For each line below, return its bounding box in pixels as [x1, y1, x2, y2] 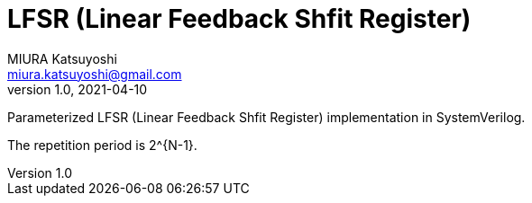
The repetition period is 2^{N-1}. [7, 137, 197, 153]
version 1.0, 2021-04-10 [7, 81, 148, 97]
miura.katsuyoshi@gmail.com [7, 66, 182, 82]
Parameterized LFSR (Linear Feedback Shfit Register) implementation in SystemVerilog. [7, 109, 526, 125]
